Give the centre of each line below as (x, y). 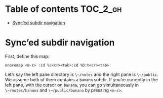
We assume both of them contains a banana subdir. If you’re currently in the (81, 79)
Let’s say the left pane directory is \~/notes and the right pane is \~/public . (82, 74)
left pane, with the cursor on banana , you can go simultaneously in (72, 85)
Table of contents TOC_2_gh (63, 9)
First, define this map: (27, 56)
